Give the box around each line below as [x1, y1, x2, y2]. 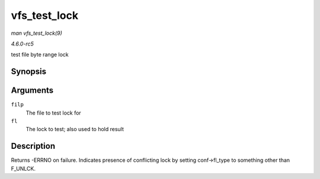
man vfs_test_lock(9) [11, 30, 62, 37]
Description [11, 141, 56, 151]
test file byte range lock [11, 51, 69, 58]
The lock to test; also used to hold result [25, 126, 124, 133]
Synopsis [11, 67, 47, 77]
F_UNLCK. [11, 165, 36, 172]
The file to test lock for [25, 109, 81, 116]
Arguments [11, 86, 54, 96]
